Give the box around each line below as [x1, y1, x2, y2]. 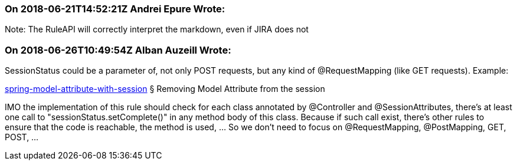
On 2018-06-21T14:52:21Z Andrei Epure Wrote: [5, 3, 225, 15]
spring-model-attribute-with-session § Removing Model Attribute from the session [5, 84, 325, 94]
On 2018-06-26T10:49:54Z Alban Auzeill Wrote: [5, 44, 231, 56]
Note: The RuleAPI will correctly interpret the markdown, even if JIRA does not [5, 24, 309, 35]
